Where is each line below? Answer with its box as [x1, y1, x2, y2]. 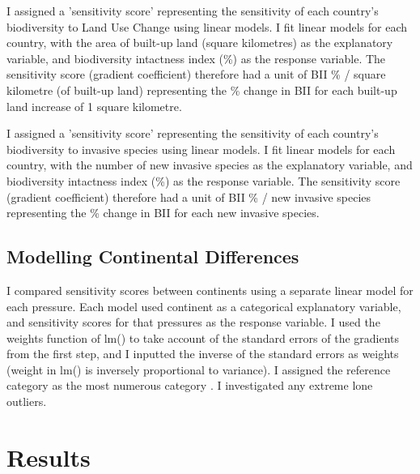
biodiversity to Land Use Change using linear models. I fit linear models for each [6, 18, 408, 35]
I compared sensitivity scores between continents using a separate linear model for [6, 281, 414, 298]
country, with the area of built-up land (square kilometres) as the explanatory [6, 34, 393, 51]
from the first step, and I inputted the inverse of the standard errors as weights [6, 345, 399, 362]
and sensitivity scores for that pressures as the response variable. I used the [6, 314, 380, 331]
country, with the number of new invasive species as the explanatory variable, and [6, 156, 413, 173]
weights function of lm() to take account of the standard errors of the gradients [6, 329, 400, 346]
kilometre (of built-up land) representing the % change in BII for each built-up [6, 81, 397, 98]
